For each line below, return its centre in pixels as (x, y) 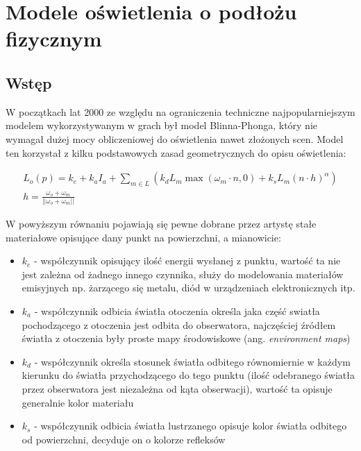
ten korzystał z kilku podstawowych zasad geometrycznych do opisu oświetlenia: (176, 152)
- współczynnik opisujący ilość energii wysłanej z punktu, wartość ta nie (187, 261)
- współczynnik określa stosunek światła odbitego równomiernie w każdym (192, 361)
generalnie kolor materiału (78, 402)
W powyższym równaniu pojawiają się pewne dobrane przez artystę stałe (161, 224)
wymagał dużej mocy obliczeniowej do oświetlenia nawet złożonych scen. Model (175, 138)
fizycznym (54, 39)
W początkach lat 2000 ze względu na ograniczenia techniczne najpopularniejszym (180, 111)
